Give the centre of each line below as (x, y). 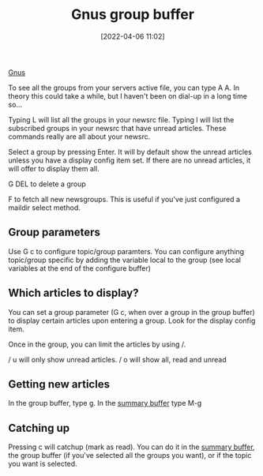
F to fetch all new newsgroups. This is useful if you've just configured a (124, 199)
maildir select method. (44, 208)
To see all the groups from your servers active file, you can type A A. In (124, 88)
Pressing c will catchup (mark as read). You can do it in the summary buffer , (131, 447)
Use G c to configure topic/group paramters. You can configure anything (126, 251)
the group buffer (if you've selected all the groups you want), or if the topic (130, 455)
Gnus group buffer (133, 15)
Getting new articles (59, 384)
